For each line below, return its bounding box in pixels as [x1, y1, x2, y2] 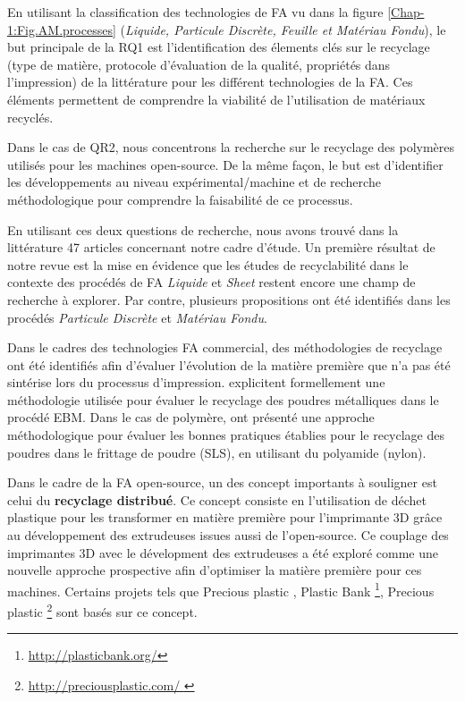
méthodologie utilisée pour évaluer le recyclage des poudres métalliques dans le [7, 390, 439, 409]
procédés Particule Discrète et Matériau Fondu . [7, 308, 267, 326]
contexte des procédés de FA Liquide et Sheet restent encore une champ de [7, 273, 416, 291]
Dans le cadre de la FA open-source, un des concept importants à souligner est [7, 473, 437, 492]
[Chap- [387, 3, 425, 21]
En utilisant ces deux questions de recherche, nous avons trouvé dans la [7, 220, 399, 239]
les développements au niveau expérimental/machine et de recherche [7, 173, 381, 191]
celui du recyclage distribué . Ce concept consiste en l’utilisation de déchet [7, 490, 427, 509]
